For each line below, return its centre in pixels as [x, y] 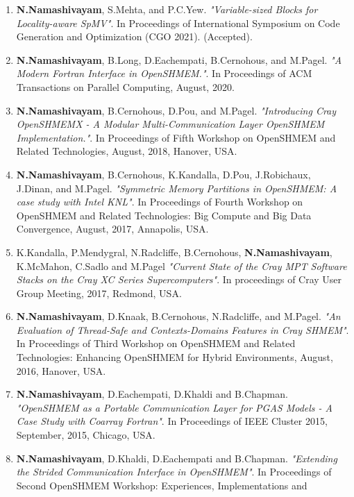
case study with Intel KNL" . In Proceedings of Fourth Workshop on [160, 202]
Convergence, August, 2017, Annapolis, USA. [112, 229]
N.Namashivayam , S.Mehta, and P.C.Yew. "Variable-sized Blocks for [167, 9]
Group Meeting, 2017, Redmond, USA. [99, 293]
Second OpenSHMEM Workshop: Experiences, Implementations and [162, 485]
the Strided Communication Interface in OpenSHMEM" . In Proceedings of [174, 472]
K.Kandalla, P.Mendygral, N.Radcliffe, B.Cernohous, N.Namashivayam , [174, 252]
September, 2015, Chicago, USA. [86, 435]
